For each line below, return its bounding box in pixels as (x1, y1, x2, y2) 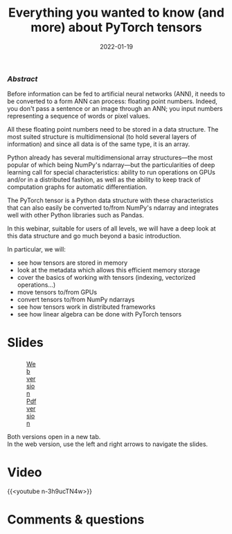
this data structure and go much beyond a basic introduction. (7, 232, 181, 240)
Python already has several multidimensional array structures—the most (7, 154, 213, 162)
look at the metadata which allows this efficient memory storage (17, 266, 201, 274)
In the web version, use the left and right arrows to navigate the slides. (7, 440, 208, 448)
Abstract (7, 74, 38, 84)
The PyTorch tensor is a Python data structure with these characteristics (7, 196, 214, 205)
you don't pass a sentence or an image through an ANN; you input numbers (7, 105, 223, 113)
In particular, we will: (7, 245, 66, 253)
